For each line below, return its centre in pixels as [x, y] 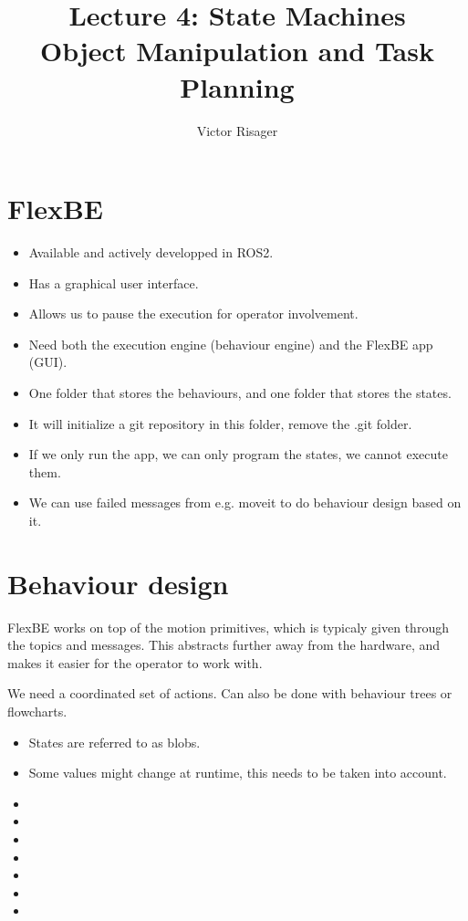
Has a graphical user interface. [114, 283]
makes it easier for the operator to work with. [135, 662]
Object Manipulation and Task [237, 51]
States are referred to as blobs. [114, 742]
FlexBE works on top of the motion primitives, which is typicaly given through [228, 627]
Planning [237, 86]
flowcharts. [37, 712]
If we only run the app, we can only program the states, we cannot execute [238, 454]
